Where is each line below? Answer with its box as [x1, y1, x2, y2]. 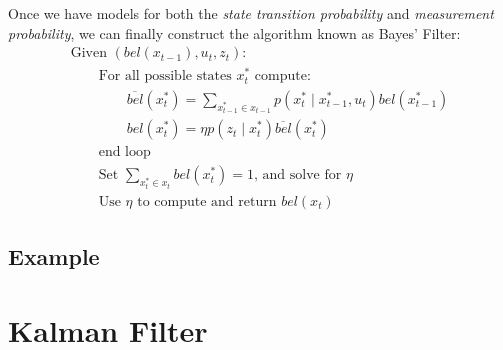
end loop [98, 145, 151, 160]
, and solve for [254, 168, 342, 183]
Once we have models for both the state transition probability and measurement [8, 3, 494, 23]
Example [8, 241, 100, 272]
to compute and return [137, 194, 277, 209]
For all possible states [98, 69, 232, 84]
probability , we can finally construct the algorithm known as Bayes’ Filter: [8, 22, 461, 43]
